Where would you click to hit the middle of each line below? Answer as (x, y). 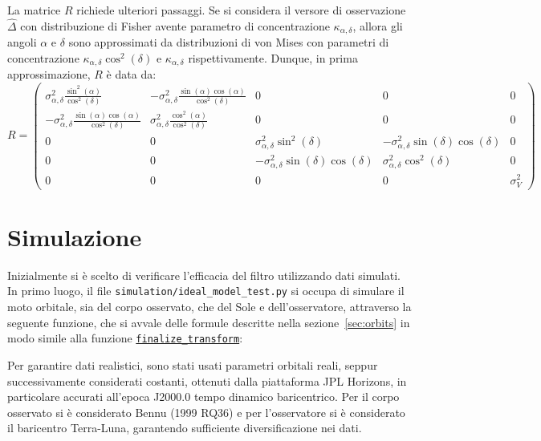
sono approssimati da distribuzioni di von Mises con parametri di (229, 42)
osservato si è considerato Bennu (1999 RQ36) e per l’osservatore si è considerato (206, 412)
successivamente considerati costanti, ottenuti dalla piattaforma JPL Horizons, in (207, 380)
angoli (22, 42)
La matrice (34, 10)
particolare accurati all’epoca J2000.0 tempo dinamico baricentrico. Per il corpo (203, 396)
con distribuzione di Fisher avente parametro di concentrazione (175, 25)
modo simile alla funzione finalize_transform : (125, 338)
